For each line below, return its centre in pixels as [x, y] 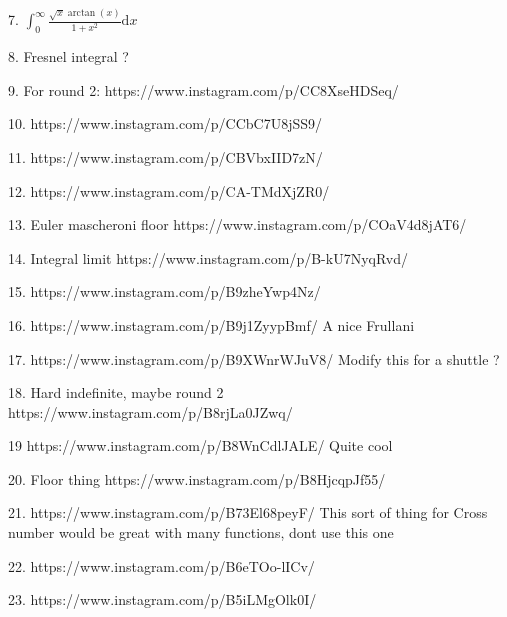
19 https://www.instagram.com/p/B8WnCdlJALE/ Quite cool [200, 445]
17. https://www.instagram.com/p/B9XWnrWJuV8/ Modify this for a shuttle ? [254, 358]
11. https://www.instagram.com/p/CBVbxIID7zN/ [165, 156]
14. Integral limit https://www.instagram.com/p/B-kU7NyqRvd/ [208, 257]
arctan [81, 12]
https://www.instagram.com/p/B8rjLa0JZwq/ [150, 411]
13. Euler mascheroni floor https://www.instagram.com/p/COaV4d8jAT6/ [237, 224]
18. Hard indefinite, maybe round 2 [116, 392]
